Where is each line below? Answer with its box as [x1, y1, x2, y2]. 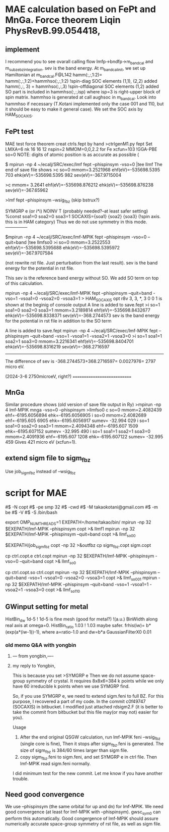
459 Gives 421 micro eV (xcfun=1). [5, 439, 77, 445]
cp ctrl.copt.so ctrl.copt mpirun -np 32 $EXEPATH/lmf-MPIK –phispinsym [5, 569, 157, 576]
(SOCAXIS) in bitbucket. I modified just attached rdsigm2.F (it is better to [12, 704, 163, 710]
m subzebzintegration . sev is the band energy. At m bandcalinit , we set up [5, 65, 146, 72]
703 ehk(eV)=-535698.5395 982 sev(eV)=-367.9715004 [5, 172, 122, 178]
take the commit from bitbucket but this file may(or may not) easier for [12, 709, 158, 715]
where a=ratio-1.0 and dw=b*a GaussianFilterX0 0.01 [42, 629, 152, 635]
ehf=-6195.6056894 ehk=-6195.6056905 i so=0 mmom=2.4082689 [5, 412, 147, 419]
